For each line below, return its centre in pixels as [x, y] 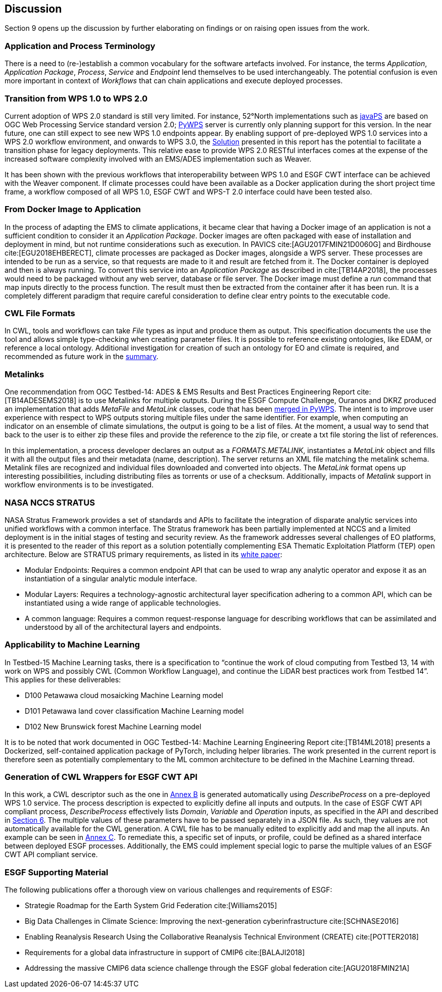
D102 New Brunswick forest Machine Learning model [113, 726]
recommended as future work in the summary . [82, 357]
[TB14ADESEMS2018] [41, 401]
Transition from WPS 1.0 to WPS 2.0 [76, 98]
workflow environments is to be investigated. [79, 485]
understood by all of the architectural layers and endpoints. [123, 627]
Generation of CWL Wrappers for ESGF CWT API [101, 777]
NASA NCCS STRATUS [50, 502]
